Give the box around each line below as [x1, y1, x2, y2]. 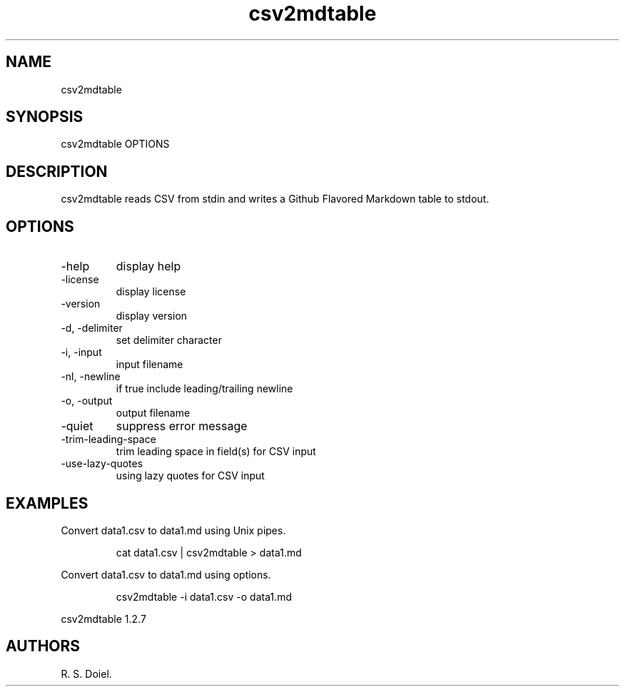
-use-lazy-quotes [61, 457, 143, 470]
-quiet [61, 419, 93, 434]
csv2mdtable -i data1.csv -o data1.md [116, 590, 293, 603]
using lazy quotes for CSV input [116, 469, 265, 482]
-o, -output [61, 395, 113, 407]
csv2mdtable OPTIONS [61, 138, 170, 151]
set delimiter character [116, 334, 222, 347]
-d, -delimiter [61, 322, 123, 335]
